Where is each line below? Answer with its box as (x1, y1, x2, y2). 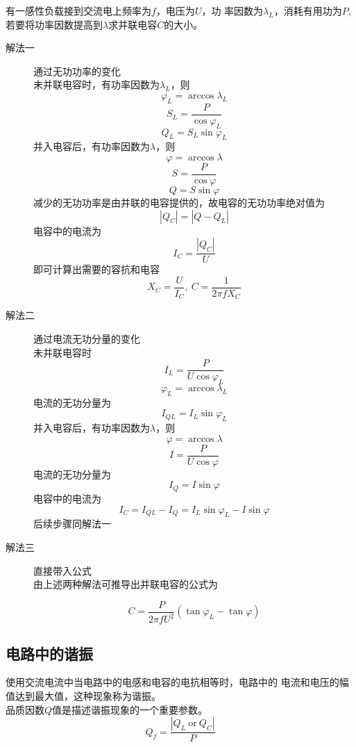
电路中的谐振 (6, 642, 93, 664)
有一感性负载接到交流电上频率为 (6, 3, 151, 17)
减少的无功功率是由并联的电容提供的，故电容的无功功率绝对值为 (33, 195, 325, 210)
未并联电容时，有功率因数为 (33, 77, 160, 92)
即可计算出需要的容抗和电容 (33, 262, 160, 277)
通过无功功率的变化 (33, 63, 121, 78)
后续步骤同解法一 (33, 516, 111, 531)
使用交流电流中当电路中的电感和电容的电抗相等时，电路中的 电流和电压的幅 (6, 675, 349, 689)
